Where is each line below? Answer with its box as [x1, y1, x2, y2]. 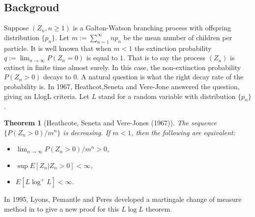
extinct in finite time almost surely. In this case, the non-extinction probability [4, 62, 241, 72]
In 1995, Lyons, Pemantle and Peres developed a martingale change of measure [4, 194, 242, 204]
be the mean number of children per [123, 32, 232, 42]
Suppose [4, 23, 29, 33]
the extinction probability [134, 43, 212, 53]
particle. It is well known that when [4, 43, 112, 53]
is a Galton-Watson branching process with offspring [73, 23, 231, 33]
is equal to [86, 52, 118, 63]
